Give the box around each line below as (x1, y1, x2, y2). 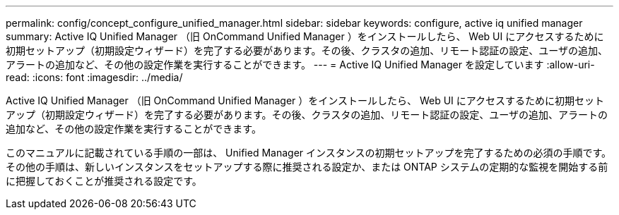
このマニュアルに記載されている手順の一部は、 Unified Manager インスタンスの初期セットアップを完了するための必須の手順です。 (6, 147, 612, 159)
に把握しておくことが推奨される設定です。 (6, 175, 202, 187)
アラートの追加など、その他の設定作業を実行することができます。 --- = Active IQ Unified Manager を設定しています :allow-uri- (6, 59, 595, 70)
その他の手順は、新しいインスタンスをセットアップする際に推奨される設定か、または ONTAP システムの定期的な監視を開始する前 (6, 161, 608, 173)
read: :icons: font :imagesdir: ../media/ (6, 71, 183, 83)
